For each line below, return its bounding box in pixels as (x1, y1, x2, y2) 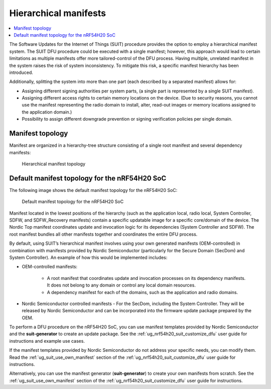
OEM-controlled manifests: (22, 264, 78, 270)
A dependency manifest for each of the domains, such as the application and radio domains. (47, 289, 238, 295)
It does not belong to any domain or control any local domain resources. (47, 282, 196, 288)
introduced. (9, 69, 34, 75)
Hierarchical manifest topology (22, 161, 85, 167)
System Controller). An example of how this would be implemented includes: (9, 254, 168, 260)
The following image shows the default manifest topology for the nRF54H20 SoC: (9, 187, 178, 193)
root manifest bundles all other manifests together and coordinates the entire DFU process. (9, 231, 198, 237)
